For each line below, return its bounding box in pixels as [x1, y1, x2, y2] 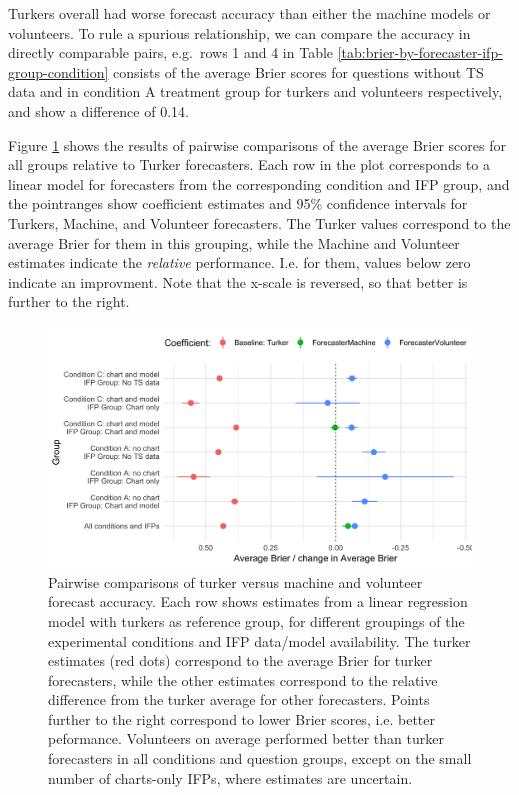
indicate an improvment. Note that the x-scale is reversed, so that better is [8, 271, 468, 292]
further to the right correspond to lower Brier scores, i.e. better [48, 708, 435, 729]
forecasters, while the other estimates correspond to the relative [48, 669, 438, 690]
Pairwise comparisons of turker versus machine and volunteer [48, 571, 423, 592]
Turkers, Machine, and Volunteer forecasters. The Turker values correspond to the [8, 212, 511, 233]
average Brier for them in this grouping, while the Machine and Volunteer [8, 232, 460, 253]
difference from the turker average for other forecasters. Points [48, 689, 430, 710]
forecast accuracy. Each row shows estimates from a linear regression [48, 591, 468, 612]
